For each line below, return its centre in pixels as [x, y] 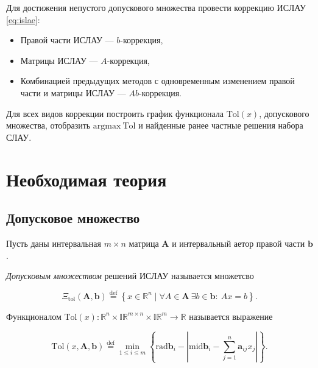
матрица [144, 243]
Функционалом [34, 316]
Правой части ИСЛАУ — [67, 40]
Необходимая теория [87, 179]
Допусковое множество [73, 218]
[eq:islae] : [23, 19]
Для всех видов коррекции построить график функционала [115, 113]
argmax [107, 126]
